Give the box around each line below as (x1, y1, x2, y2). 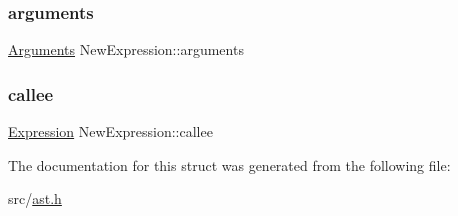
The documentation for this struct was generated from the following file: (8, 154, 451, 175)
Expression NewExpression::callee (8, 121, 213, 142)
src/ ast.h (8, 188, 62, 209)
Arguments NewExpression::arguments (8, 39, 244, 60)
